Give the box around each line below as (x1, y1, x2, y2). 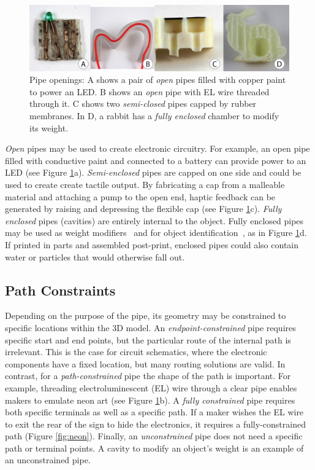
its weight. (29, 121, 69, 134)
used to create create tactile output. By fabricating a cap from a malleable (5, 178, 285, 190)
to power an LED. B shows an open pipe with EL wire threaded (29, 85, 270, 98)
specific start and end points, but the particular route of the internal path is (5, 333, 291, 346)
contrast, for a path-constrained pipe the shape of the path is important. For (5, 369, 291, 382)
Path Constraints (5, 280, 116, 299)
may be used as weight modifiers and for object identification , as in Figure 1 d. (5, 226, 307, 239)
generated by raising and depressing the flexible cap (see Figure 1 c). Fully (5, 202, 282, 215)
